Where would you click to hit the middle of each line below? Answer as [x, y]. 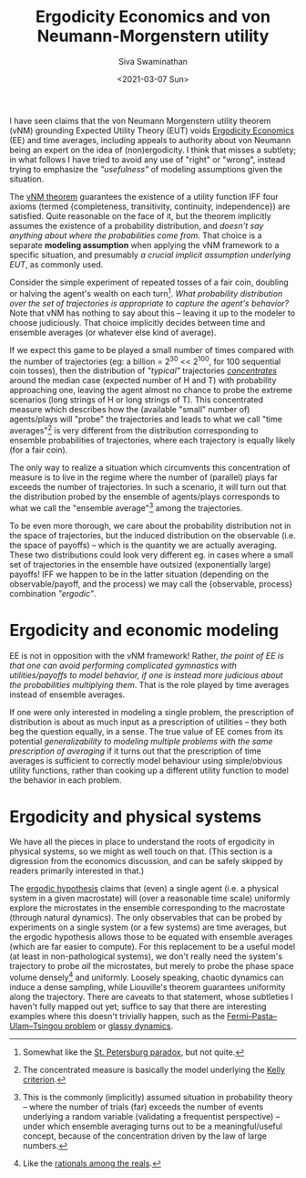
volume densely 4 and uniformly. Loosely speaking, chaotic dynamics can [147, 976]
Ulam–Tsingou [36, 1026]
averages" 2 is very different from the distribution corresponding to [134, 429]
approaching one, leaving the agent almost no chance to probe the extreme [151, 391]
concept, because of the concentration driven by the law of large [144, 1136]
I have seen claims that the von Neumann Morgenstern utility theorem [140, 120]
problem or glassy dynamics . [119, 1026]
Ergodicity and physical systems [136, 816]
